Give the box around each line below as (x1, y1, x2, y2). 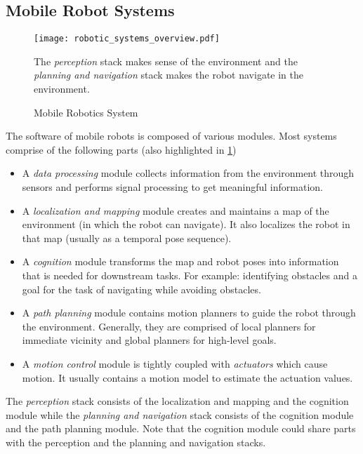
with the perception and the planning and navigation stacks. (6, 434, 266, 449)
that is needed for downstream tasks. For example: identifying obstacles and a (22, 267, 357, 282)
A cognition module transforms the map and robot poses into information (22, 254, 339, 269)
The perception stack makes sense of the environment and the (34, 53, 298, 68)
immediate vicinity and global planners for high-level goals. (22, 333, 277, 347)
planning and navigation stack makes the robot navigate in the (34, 67, 303, 82)
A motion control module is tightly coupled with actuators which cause (22, 356, 328, 370)
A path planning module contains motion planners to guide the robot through (22, 305, 356, 320)
